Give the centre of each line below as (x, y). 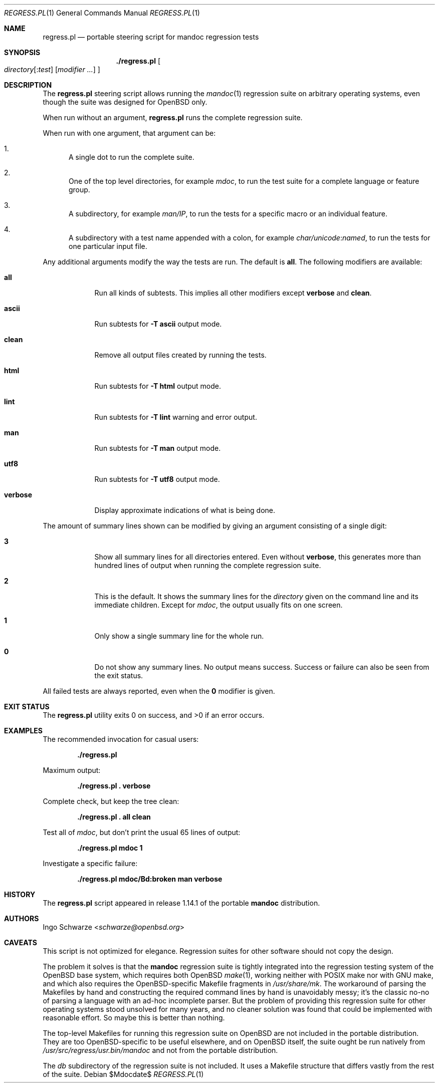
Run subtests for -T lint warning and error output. (176, 417)
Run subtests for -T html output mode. (158, 386)
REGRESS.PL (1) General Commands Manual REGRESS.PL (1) (102, 13)
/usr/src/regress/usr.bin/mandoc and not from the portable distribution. (160, 1050)
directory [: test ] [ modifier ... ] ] (52, 69)
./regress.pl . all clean (114, 817)
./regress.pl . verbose (114, 786)
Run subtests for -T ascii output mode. (158, 324)
